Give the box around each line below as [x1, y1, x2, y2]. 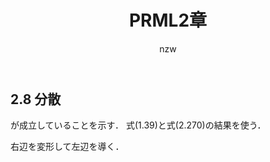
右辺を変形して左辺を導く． [10, 141, 125, 153]
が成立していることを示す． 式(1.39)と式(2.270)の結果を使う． [10, 119, 267, 131]
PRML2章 [128, 9, 208, 32]
